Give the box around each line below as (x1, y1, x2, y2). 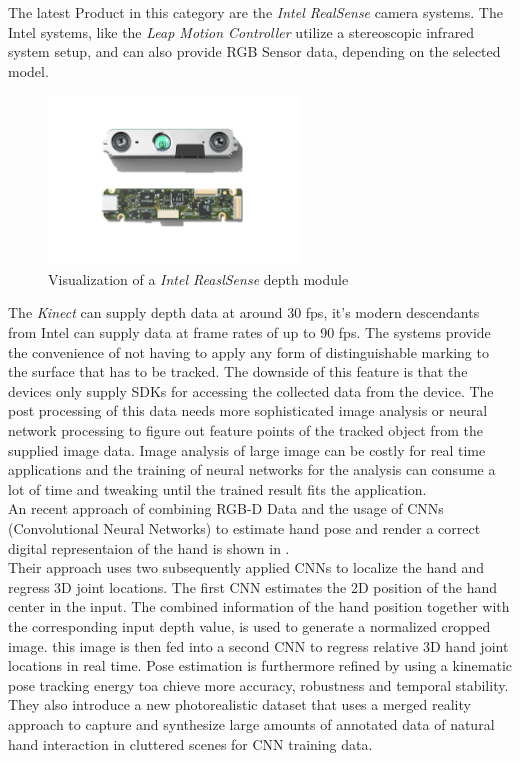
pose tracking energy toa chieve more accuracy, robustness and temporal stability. (8, 674, 509, 695)
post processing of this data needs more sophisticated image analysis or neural (8, 400, 488, 421)
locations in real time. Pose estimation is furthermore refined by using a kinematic (8, 655, 512, 676)
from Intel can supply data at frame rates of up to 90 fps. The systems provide (8, 322, 491, 343)
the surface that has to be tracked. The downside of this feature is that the (8, 361, 468, 382)
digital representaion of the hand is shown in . (8, 537, 290, 558)
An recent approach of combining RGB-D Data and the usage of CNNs (8, 498, 444, 519)
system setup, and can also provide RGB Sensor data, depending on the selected (8, 41, 501, 62)
